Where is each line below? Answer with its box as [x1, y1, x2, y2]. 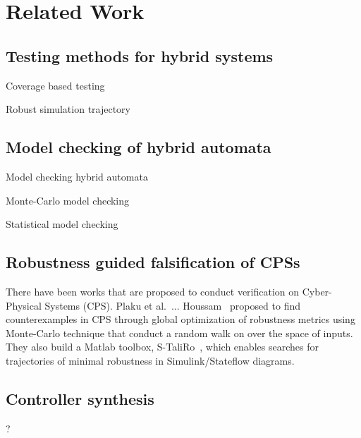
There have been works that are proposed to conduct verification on [6, 284, 300, 298]
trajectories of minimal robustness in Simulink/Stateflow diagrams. [6, 353, 295, 367]
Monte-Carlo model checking [6, 193, 130, 207]
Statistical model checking [6, 217, 118, 231]
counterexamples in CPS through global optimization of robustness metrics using [6, 312, 355, 327]
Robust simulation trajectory [6, 102, 131, 116]
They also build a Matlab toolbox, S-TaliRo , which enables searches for [6, 339, 319, 354]
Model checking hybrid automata [6, 169, 148, 183]
